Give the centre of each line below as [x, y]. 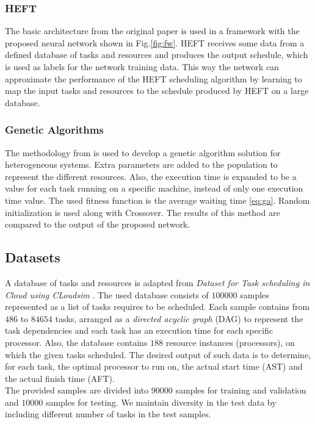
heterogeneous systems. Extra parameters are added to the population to [141, 164]
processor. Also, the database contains [76, 342]
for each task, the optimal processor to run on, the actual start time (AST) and [154, 366]
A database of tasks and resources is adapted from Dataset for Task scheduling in [157, 282]
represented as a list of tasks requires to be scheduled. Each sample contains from [157, 307]
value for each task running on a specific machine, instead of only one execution [154, 188]
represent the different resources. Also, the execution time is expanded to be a [151, 176]
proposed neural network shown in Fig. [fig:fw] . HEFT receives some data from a [155, 42]
